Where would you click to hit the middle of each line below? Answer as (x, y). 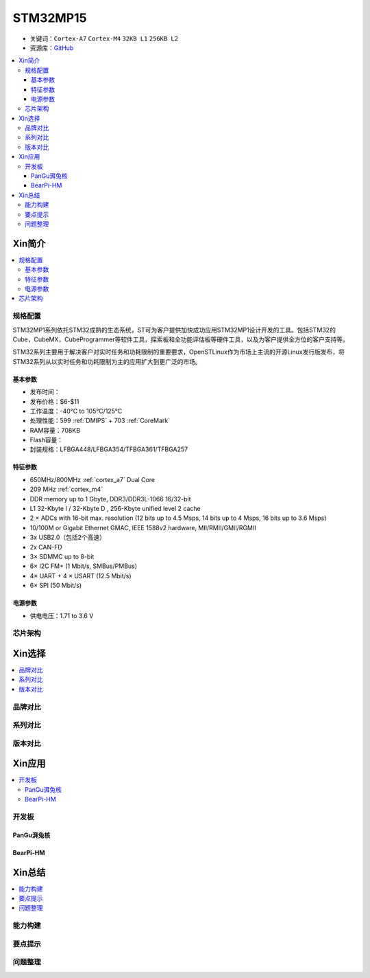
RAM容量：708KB (55, 430)
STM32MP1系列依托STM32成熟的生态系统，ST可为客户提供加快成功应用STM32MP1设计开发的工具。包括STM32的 (174, 330)
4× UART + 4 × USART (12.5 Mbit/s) (81, 576)
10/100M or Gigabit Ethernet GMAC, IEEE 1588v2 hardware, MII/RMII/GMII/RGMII (143, 527)
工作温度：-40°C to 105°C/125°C (76, 411)
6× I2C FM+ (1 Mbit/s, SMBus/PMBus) (83, 566)
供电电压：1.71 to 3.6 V (62, 615)
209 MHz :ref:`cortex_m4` (66, 489)
